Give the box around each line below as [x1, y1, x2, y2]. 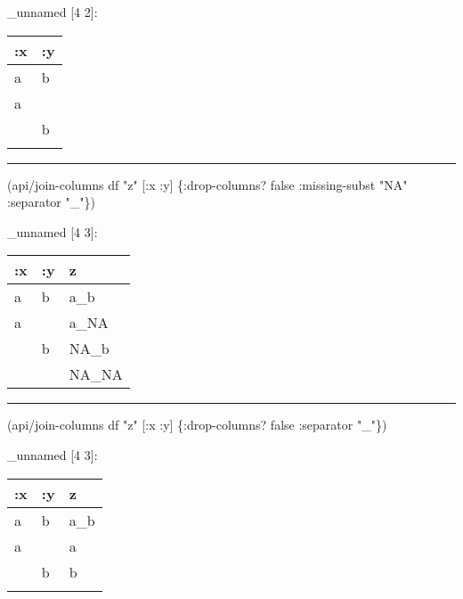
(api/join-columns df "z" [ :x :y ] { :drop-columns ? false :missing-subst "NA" [7, 175, 408, 193]
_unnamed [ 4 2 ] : [7, 3, 98, 21]
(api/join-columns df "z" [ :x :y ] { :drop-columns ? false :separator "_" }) [7, 415, 387, 434]
